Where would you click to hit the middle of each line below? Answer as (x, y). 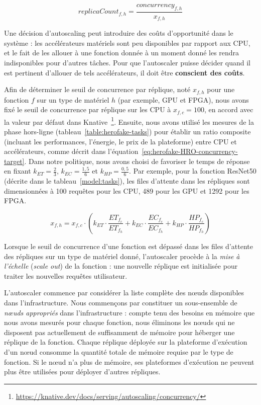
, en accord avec (229, 109)
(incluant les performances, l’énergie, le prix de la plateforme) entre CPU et (120, 141)
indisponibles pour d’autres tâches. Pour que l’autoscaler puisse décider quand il (127, 63)
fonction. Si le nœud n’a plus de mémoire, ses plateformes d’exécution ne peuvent (129, 361)
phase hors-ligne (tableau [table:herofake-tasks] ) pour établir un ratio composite (127, 131)
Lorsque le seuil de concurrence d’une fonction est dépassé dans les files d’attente (128, 246)
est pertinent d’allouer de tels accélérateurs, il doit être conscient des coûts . (124, 72)
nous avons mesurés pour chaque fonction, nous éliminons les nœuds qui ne (119, 322)
